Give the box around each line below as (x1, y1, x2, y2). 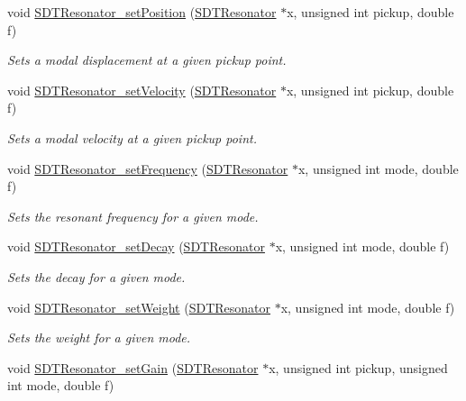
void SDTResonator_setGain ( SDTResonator (7, 358, 259, 377)
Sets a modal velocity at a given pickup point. (7, 128, 257, 147)
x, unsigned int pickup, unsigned (269, 358, 448, 377)
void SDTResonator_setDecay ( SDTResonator (7, 237, 265, 256)
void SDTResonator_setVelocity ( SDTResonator (7, 80, 277, 99)
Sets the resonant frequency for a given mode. (7, 206, 259, 225)
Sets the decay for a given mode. (7, 267, 186, 286)
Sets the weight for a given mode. (7, 328, 191, 347)
